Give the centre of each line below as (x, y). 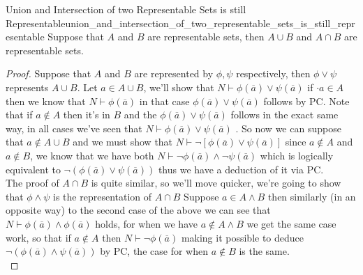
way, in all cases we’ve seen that (74, 128)
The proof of (32, 183)
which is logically (297, 155)
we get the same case (291, 223)
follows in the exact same (284, 115)
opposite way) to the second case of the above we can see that (138, 210)
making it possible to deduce (243, 237)
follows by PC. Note (306, 101)
